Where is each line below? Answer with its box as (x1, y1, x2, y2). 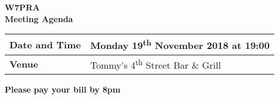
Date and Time (9, 37, 81, 51)
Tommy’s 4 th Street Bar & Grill (90, 56, 221, 72)
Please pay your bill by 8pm (5, 83, 121, 95)
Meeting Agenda (5, 12, 73, 24)
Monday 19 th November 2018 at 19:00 (90, 37, 270, 52)
